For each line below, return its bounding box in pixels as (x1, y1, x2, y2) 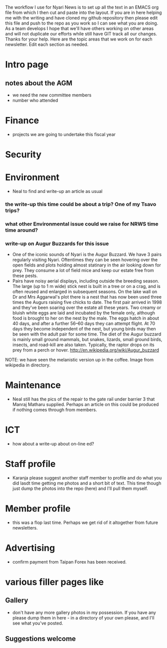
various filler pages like (5, 576, 104, 588)
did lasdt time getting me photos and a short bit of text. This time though (12, 480, 162, 486)
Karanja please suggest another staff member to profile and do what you (12, 475, 162, 481)
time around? (5, 226, 38, 233)
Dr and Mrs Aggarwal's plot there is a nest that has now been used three (12, 294, 162, 300)
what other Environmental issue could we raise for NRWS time (5, 220, 159, 227)
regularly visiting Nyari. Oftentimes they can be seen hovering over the (12, 257, 158, 263)
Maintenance (5, 379, 61, 391)
